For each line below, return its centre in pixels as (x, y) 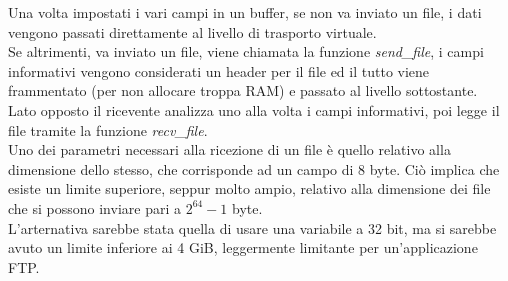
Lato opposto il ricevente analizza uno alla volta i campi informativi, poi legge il (254, 109)
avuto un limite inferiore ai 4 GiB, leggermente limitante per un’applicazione (243, 247)
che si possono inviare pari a (94, 207)
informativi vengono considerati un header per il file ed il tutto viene (219, 70)
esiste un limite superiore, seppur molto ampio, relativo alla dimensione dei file (249, 188)
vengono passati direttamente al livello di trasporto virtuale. (192, 31)
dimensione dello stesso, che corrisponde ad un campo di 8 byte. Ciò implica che (254, 168)
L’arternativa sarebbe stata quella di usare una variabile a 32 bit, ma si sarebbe (252, 227)
